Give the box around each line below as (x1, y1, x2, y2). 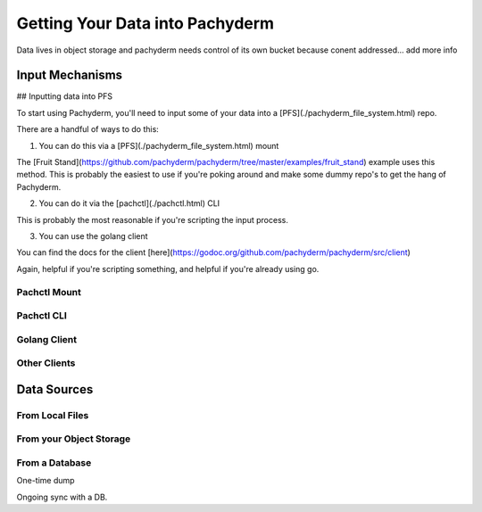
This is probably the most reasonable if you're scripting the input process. (16, 214, 289, 225)
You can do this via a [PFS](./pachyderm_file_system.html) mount (38, 140, 279, 151)
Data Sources (16, 382, 94, 397)
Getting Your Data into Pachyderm (16, 13, 275, 33)
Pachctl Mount (16, 285, 82, 298)
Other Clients (16, 357, 76, 369)
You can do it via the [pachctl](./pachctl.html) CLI (38, 198, 220, 209)
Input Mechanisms (16, 68, 123, 83)
